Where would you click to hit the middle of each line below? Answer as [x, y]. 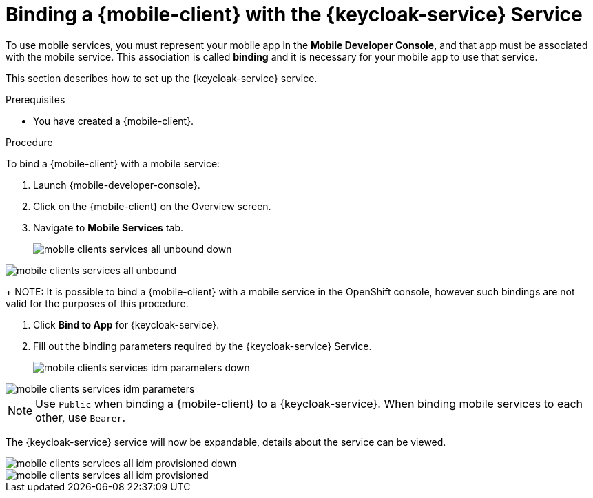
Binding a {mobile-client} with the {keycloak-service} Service [294, 14]
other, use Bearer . [81, 417]
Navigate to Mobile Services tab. [108, 227]
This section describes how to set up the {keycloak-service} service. [162, 78]
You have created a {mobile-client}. [114, 121]
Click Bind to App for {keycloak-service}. [126, 324]
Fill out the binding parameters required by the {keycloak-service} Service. [202, 346]
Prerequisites [35, 99]
